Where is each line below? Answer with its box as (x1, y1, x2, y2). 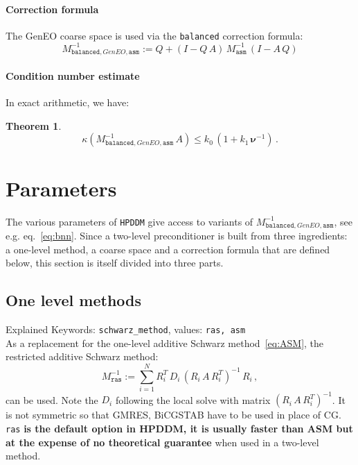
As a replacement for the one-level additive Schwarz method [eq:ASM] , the (6, 335, 324, 350)
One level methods (6, 289, 142, 311)
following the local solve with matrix (115, 392, 271, 407)
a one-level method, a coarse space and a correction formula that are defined (6, 242, 330, 256)
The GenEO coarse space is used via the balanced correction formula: (6, 28, 303, 42)
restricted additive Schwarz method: (6, 349, 159, 364)
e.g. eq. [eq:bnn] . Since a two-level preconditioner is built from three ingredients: (6, 228, 348, 242)
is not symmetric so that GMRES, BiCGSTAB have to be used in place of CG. (6, 407, 341, 422)
